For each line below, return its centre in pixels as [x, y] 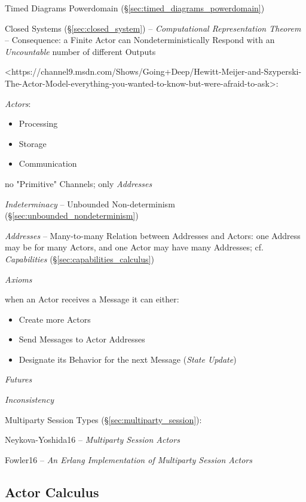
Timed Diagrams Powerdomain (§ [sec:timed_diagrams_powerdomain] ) [135, 8]
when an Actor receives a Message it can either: [92, 299]
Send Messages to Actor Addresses [82, 339]
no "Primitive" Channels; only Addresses [79, 183]
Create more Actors [55, 319]
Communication [48, 163]
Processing [38, 123]
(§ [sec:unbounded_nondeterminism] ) [72, 215]
